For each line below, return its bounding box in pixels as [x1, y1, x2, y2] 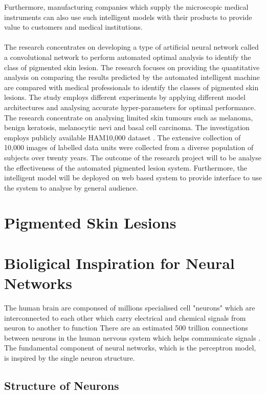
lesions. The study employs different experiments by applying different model [4, 92, 246, 102]
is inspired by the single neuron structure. [4, 352, 135, 363]
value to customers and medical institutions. [4, 22, 143, 32]
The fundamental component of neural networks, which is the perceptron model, [4, 342, 256, 353]
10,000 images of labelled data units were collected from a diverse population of [4, 142, 254, 153]
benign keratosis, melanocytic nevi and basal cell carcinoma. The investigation [4, 122, 250, 133]
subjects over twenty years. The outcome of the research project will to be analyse [4, 152, 261, 162]
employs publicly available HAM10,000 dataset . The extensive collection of [4, 132, 241, 142]
